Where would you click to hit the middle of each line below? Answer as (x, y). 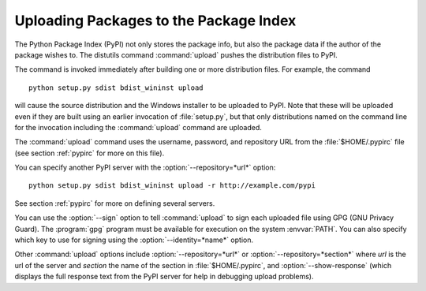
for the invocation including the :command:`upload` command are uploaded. (138, 127)
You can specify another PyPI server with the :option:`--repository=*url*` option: (145, 168)
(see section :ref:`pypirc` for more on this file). (90, 153)
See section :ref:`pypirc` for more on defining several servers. (115, 203)
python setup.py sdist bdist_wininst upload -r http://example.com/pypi (172, 186)
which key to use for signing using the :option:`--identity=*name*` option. (134, 240)
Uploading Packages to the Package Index (155, 21)
